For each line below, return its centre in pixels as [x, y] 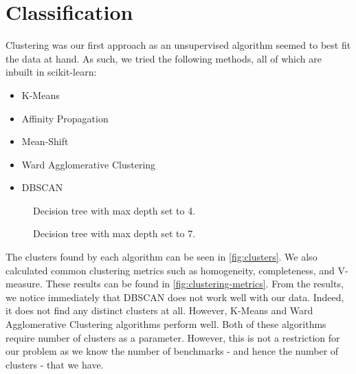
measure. [24, 284]
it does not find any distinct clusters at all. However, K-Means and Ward [159, 310]
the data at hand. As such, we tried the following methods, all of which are [164, 58]
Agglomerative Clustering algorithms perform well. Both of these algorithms [166, 324]
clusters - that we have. [55, 364]
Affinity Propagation [65, 118]
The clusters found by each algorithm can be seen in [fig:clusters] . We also [162, 257]
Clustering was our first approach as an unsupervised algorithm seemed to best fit [178, 45]
